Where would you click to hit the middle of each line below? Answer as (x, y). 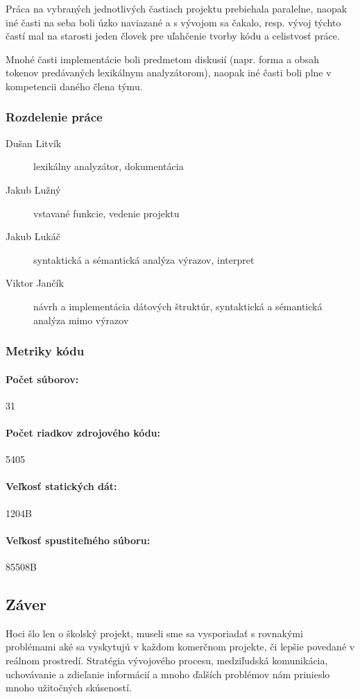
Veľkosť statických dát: (61, 486)
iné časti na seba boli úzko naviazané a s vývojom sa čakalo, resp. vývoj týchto (173, 22)
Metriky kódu (45, 351)
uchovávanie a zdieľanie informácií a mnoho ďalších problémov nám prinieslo (168, 674)
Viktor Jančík (35, 283)
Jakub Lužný (33, 189)
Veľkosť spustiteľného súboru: (78, 540)
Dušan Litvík (34, 143)
